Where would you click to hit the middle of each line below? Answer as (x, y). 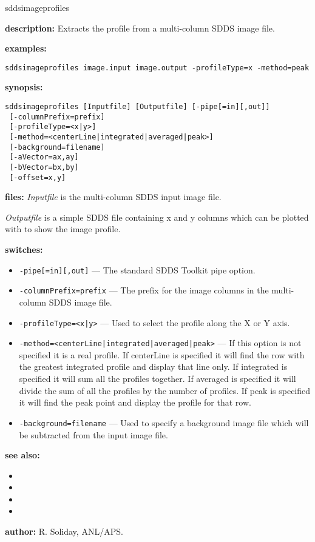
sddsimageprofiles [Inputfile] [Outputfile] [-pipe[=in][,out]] (137, 107)
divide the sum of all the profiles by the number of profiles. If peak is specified (165, 390)
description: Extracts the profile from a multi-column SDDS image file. (140, 28)
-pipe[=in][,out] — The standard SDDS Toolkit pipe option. (137, 269)
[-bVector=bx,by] (44, 167)
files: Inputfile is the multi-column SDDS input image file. (113, 197)
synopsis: (24, 87)
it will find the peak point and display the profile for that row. (135, 402)
